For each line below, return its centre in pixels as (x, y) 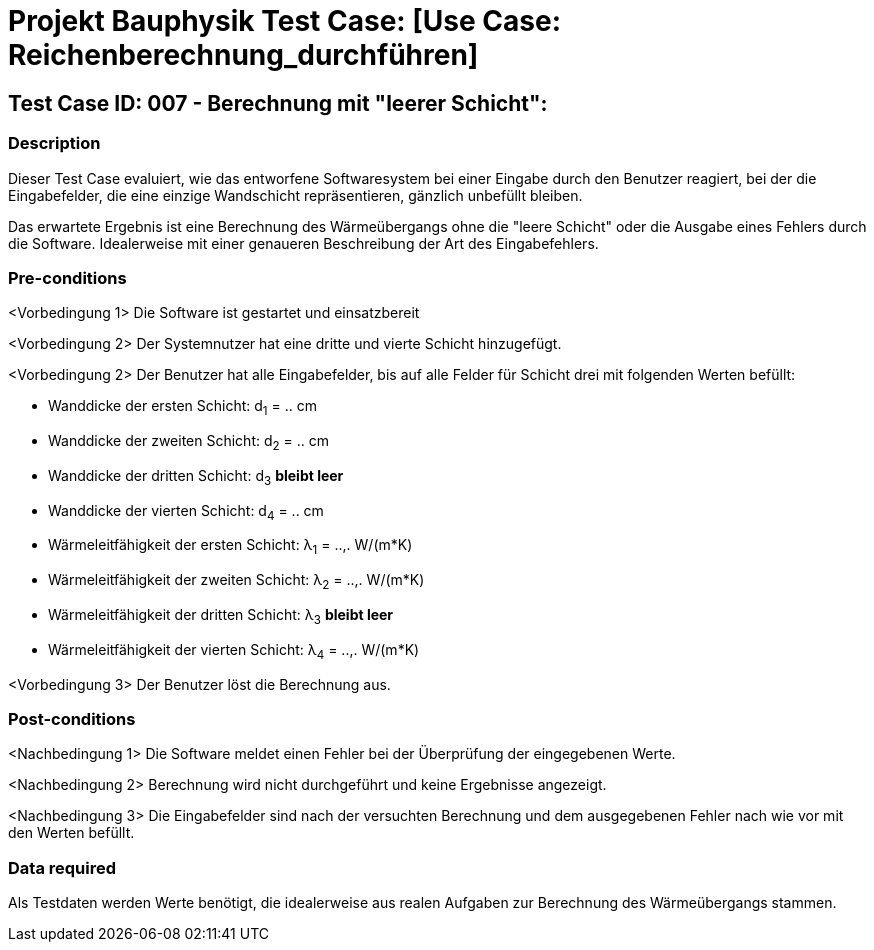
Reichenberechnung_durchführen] (243, 55)
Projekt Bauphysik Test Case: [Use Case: (285, 21)
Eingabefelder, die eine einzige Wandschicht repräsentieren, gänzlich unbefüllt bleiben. (295, 195)
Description (54, 143)
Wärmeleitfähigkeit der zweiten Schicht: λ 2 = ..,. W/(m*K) (236, 582)
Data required (62, 867)
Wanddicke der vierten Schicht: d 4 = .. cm (186, 512)
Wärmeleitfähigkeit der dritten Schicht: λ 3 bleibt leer (221, 616)
